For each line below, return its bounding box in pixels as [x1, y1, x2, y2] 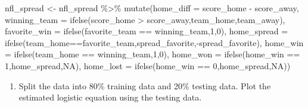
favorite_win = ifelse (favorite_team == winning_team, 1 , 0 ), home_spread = [5, 25, 288, 37]
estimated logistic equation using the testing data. [18, 91, 202, 103]
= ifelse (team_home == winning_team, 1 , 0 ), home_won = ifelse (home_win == [5, 48, 300, 60]
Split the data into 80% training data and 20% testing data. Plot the [18, 79, 271, 92]
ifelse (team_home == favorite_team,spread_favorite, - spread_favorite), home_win [5, 36, 304, 48]
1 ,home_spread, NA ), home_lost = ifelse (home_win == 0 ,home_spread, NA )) [5, 59, 291, 72]
